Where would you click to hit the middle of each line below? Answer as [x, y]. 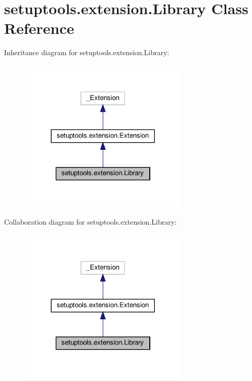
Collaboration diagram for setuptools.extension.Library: [90, 222]
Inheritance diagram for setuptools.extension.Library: [87, 52]
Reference [39, 28]
